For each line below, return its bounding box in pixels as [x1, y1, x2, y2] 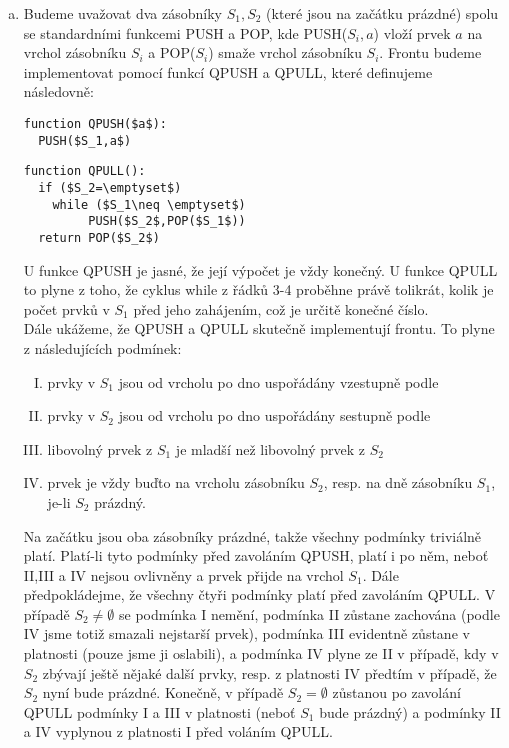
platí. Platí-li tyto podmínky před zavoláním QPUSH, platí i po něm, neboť [23, 545, 489, 566]
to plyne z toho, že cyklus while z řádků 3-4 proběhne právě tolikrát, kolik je [23, 279, 494, 300]
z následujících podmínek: [23, 337, 182, 358]
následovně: [23, 81, 94, 102]
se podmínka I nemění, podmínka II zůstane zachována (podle [119, 603, 500, 624]
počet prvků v [23, 298, 110, 319]
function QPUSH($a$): [23, 116, 167, 131]
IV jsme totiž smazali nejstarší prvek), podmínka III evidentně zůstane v [23, 623, 470, 644]
